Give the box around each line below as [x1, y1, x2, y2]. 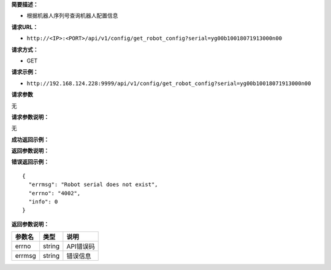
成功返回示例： [11, 135, 49, 143]
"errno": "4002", [28, 190, 81, 197]
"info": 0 [28, 198, 58, 205]
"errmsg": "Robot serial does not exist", [28, 181, 159, 188]
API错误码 [66, 242, 95, 251]
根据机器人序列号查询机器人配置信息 [26, 12, 118, 20]
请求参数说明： [11, 113, 49, 121]
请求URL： [11, 23, 39, 31]
